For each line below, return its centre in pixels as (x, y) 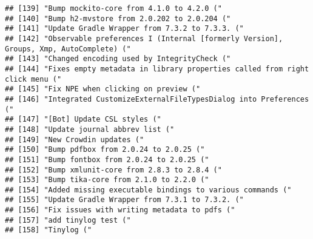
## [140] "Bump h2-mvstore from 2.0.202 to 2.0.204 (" (118, 18)
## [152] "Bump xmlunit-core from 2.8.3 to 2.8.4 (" (113, 170)
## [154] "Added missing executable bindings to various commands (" (148, 190)
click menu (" (33, 79)
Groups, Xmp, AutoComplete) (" (68, 49)
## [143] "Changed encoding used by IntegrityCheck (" (118, 59)
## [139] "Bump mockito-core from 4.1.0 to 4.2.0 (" (113, 8)
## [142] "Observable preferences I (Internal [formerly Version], (144, 38)
